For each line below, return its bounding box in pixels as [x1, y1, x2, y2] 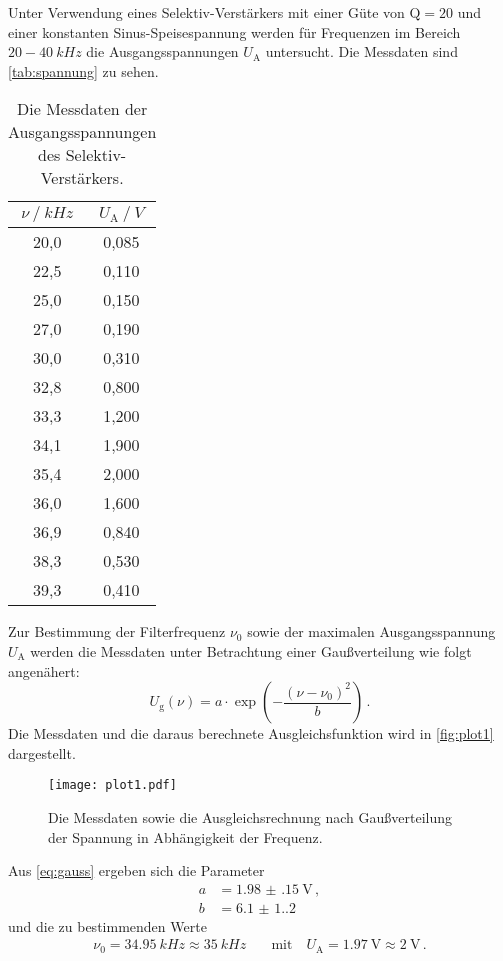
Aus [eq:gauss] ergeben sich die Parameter [8, 860, 265, 881]
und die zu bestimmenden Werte [8, 915, 207, 936]
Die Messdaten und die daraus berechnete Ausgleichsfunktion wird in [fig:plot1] [8, 723, 494, 744]
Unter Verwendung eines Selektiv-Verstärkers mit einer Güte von [8, 2, 405, 22]
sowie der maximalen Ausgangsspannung [247, 621, 496, 642]
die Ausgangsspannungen [86, 41, 239, 62]
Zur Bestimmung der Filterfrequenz [8, 621, 226, 642]
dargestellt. [8, 742, 76, 763]
